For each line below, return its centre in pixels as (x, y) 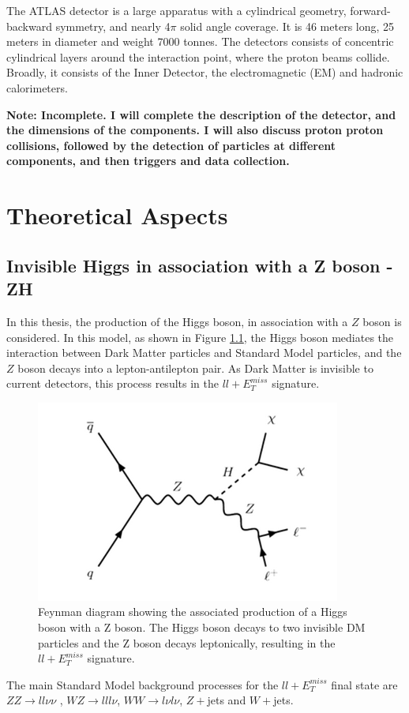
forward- (370, 10)
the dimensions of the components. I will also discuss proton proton (195, 130)
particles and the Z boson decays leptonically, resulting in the (187, 642)
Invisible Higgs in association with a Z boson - (200, 265)
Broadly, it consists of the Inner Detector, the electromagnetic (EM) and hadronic (205, 72)
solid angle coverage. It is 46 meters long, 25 (287, 26)
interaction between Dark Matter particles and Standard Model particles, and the (204, 353)
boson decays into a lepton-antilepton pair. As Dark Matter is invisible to (195, 368)
